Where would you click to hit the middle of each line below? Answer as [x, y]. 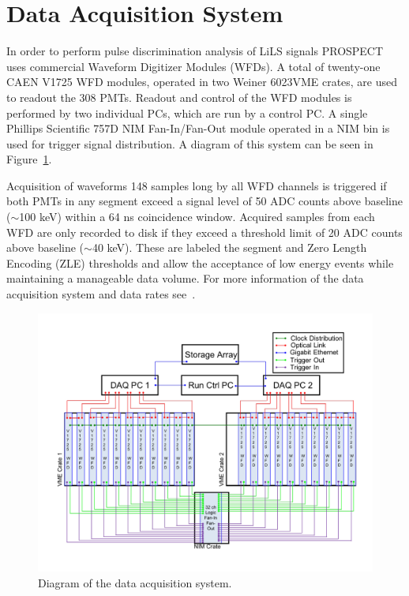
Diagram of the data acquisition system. [135, 582]
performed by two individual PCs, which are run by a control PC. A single [187, 112]
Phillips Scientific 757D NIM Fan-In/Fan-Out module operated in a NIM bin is [198, 128]
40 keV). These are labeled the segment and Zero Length [229, 247]
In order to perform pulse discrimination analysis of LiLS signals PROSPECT [195, 51]
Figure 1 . [29, 159]
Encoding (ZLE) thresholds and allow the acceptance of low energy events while [200, 262]
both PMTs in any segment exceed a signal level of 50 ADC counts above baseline [204, 201]
